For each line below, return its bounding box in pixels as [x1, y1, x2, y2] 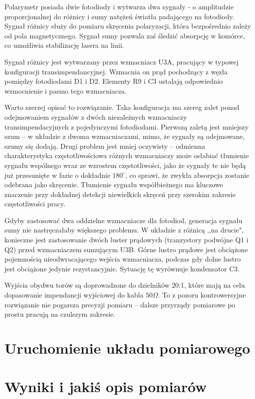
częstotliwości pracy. [4, 199, 66, 209]
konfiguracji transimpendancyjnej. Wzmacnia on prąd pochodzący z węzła [4, 66, 228, 76]
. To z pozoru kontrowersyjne [158, 290, 246, 300]
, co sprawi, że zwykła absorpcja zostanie [125, 169, 250, 180]
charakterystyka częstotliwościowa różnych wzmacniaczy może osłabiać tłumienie [4, 150, 249, 161]
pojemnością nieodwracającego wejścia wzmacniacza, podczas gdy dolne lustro [4, 254, 241, 264]
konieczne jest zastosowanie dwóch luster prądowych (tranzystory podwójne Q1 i [4, 234, 249, 245]
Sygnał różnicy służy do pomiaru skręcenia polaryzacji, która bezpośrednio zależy [4, 21, 251, 31]
